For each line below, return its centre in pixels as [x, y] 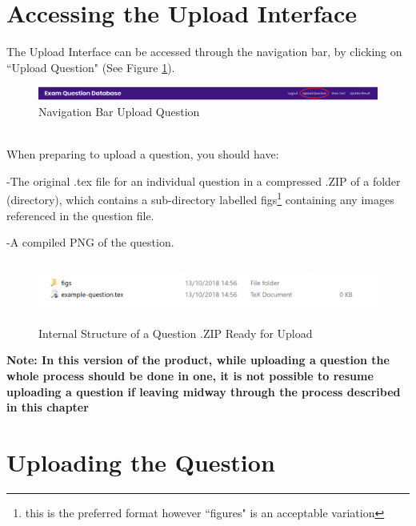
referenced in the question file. [80, 215]
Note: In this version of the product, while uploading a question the [198, 360]
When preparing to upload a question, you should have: [143, 154]
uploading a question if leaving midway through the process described [204, 391]
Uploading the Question [141, 462]
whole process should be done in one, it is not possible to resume [190, 376]
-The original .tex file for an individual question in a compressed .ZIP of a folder [204, 181]
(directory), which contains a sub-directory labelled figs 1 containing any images [200, 198]
